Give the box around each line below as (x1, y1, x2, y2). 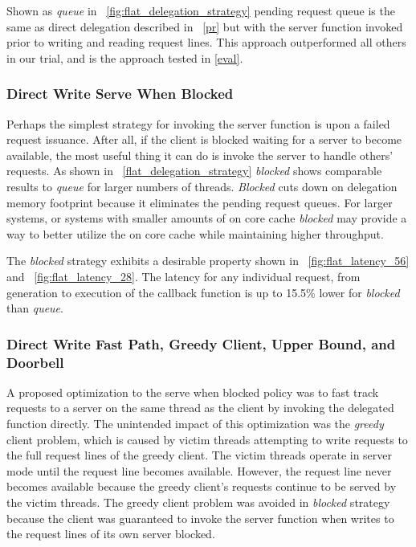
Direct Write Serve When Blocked (6, 84, 234, 104)
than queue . (6, 300, 63, 316)
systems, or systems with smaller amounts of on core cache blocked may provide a (6, 210, 407, 227)
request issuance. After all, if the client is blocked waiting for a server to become (6, 131, 402, 148)
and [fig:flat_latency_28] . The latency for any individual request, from (6, 267, 361, 284)
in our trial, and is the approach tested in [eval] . (6, 49, 243, 66)
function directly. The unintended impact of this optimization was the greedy (6, 415, 384, 432)
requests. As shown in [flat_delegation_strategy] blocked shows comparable (6, 162, 382, 179)
